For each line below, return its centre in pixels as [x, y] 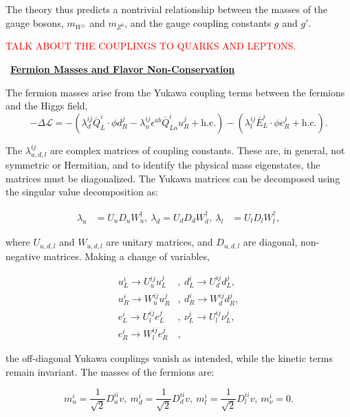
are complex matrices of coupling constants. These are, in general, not [197, 150]
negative [23, 256]
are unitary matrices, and [160, 242]
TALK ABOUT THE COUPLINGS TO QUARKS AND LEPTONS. [151, 46]
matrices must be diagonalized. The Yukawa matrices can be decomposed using [173, 178]
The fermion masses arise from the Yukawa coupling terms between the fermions [175, 92]
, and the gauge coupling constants [198, 22]
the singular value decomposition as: [82, 192]
